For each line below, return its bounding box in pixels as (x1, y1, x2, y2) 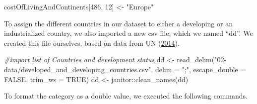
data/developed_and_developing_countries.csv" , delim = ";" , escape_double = (4, 64, 246, 74)
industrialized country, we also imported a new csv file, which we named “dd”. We (4, 28, 253, 38)
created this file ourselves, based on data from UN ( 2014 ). (4, 37, 180, 48)
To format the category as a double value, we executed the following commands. (4, 91, 248, 101)
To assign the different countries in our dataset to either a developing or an (4, 18, 233, 28)
